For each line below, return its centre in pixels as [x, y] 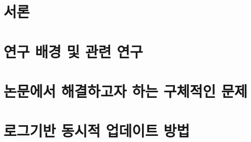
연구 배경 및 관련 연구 [73, 51]
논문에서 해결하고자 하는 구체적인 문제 [126, 91]
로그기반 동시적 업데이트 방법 [97, 131]
